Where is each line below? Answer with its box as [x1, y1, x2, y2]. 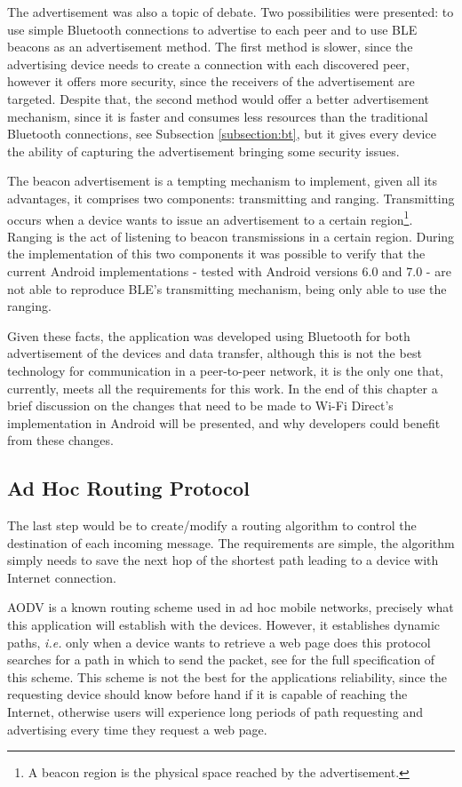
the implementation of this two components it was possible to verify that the [7, 244, 426, 263]
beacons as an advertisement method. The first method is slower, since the [7, 37, 413, 56]
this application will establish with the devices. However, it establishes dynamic [7, 616, 441, 634]
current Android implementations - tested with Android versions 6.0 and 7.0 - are [7, 261, 451, 280]
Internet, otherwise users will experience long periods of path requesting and [7, 703, 424, 721]
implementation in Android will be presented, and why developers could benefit [7, 413, 441, 432]
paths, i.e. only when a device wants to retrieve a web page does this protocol [7, 632, 431, 651]
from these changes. [7, 431, 114, 449]
